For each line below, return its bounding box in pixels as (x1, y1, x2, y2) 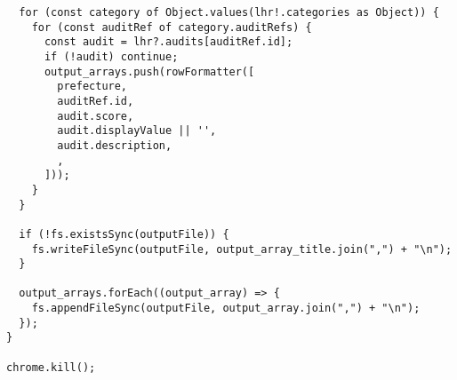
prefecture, (57, 80, 128, 93)
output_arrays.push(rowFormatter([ (44, 65, 255, 78)
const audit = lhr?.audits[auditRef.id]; (44, 36, 293, 49)
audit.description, (57, 139, 172, 152)
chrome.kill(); (6, 360, 96, 374)
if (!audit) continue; (44, 50, 179, 63)
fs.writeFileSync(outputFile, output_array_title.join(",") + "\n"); (31, 242, 453, 256)
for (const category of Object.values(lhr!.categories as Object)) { (19, 6, 439, 19)
